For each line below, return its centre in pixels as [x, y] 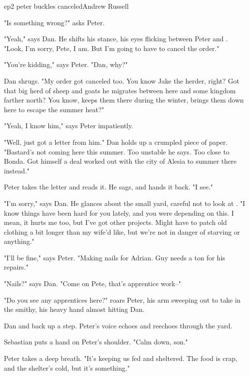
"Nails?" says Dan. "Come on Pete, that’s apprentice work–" [93, 283]
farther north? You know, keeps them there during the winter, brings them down [124, 100]
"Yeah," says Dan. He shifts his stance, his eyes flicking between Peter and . [116, 39]
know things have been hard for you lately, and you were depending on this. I [119, 213]
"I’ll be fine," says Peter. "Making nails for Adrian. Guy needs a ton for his [115, 257]
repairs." [16, 267]
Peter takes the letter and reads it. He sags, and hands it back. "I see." [109, 187]
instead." [17, 170]
